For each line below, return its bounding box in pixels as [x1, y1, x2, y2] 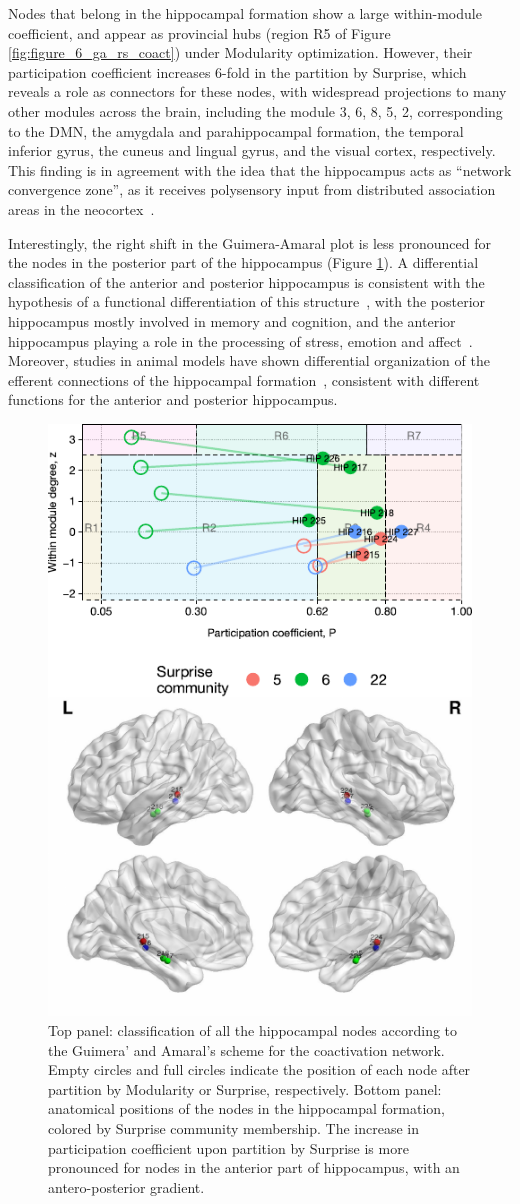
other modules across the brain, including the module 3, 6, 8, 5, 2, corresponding [8, 100, 503, 121]
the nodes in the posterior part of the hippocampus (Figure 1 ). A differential [8, 252, 479, 273]
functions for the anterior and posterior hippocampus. [8, 389, 338, 410]
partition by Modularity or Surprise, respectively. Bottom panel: [48, 1078, 442, 1099]
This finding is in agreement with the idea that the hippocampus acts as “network [8, 159, 512, 180]
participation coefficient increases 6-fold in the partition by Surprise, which [8, 61, 467, 82]
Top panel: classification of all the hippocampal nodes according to [48, 1019, 458, 1040]
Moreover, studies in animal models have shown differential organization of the [8, 350, 490, 371]
